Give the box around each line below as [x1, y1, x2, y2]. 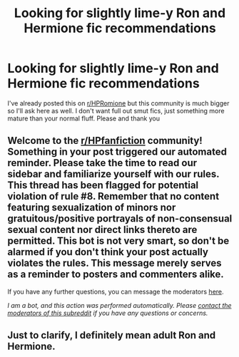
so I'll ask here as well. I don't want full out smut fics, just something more [7, 106, 225, 115]
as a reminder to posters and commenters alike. [7, 269, 225, 281]
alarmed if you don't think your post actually [7, 246, 209, 258]
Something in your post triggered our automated [7, 146, 227, 158]
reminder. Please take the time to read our [7, 157, 198, 169]
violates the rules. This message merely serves [7, 257, 223, 269]
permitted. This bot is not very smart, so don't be [7, 235, 230, 247]
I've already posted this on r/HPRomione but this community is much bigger [7, 98, 230, 108]
